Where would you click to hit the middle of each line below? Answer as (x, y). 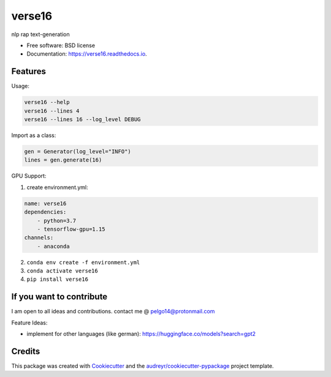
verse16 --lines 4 (52, 111)
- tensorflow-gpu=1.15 (71, 229)
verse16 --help (47, 102)
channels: (39, 238)
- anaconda (53, 246)
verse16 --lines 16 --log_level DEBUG (82, 119)
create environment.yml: (57, 187)
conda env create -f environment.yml (83, 262)
